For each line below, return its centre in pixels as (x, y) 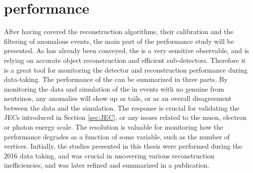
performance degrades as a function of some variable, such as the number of (117, 136)
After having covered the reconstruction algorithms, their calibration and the (119, 31)
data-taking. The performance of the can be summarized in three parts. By (116, 79)
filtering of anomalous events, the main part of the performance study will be (119, 41)
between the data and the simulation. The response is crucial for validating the (122, 107)
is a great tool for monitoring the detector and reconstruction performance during (126, 69)
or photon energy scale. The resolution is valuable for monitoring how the (114, 127)
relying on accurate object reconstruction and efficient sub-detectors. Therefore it (125, 60)
